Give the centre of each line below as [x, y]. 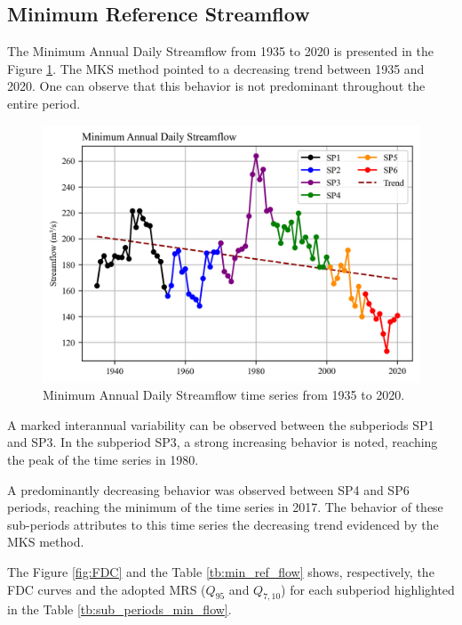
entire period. [44, 103]
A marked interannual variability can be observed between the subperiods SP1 [221, 424]
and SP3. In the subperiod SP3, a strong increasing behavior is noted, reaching [223, 442]
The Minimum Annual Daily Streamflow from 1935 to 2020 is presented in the [220, 51]
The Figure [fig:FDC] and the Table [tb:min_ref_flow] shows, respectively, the [221, 571]
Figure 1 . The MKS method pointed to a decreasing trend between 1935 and [216, 68]
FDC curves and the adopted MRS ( [107, 589]
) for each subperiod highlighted [368, 589]
